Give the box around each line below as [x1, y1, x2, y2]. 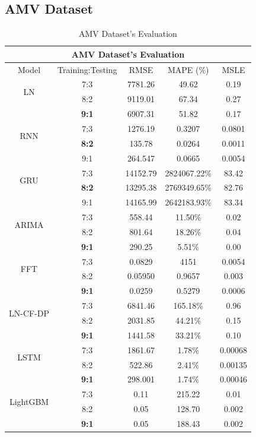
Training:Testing [57, 63, 117, 75]
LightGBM [9, 395, 49, 407]
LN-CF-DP [9, 306, 50, 319]
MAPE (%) [167, 63, 209, 75]
